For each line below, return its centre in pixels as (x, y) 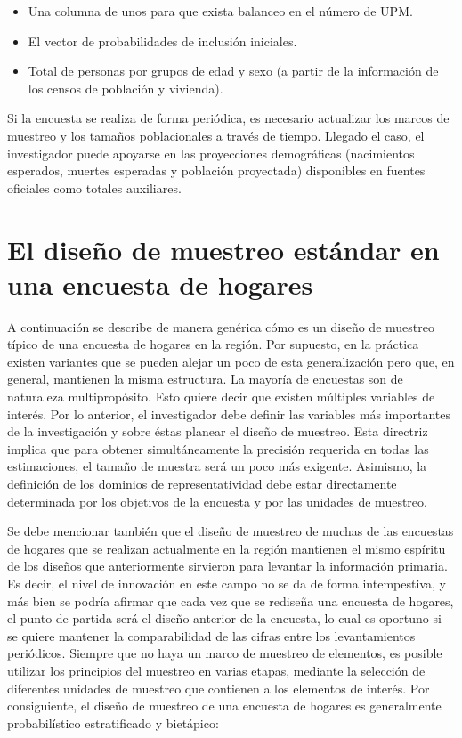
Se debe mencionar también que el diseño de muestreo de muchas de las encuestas (231, 531)
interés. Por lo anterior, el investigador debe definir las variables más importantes (229, 414)
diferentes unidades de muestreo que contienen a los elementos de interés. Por (219, 688)
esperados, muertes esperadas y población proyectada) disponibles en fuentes (216, 170)
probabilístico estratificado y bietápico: (113, 722)
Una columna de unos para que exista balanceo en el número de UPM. (220, 11)
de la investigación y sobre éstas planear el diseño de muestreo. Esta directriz (218, 431)
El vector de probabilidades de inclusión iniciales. (162, 41)
